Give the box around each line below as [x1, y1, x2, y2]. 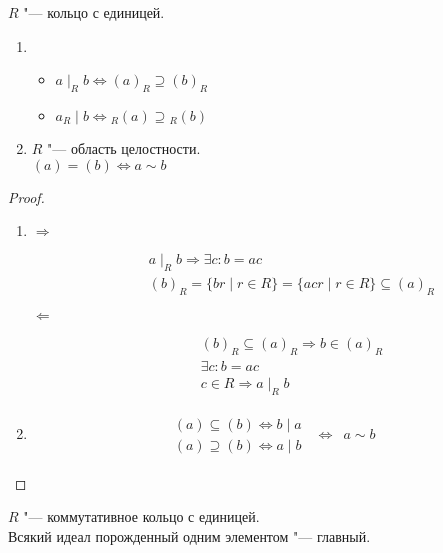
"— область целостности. [47, 137, 201, 158]
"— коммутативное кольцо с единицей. [23, 506, 260, 527]
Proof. [8, 186, 45, 207]
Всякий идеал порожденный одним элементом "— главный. [8, 525, 371, 546]
